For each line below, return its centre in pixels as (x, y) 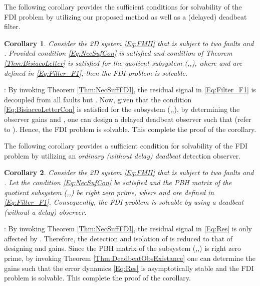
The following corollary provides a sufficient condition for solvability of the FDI (126, 146)
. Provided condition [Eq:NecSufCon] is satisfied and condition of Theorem (118, 53)
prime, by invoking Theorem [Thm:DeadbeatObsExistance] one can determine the (130, 258)
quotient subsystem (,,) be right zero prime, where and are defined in (109, 192)
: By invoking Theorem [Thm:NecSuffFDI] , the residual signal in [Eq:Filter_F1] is (130, 90)
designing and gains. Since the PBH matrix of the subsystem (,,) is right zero (123, 248)
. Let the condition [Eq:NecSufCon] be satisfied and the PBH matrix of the (118, 182)
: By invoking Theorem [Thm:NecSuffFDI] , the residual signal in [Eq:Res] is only (128, 229)
